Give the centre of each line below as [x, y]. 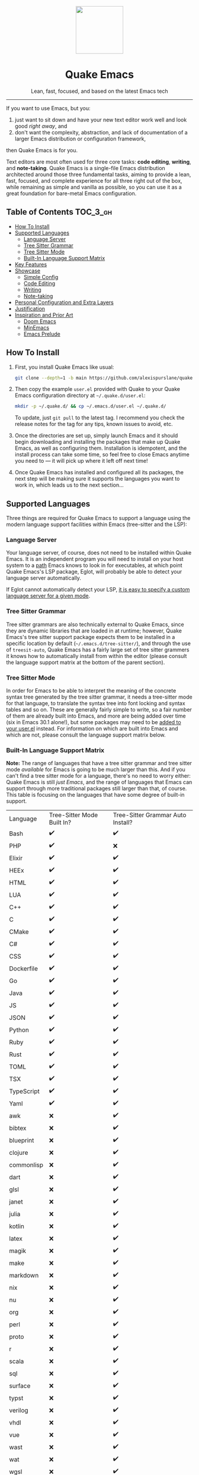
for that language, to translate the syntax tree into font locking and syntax [96, 703]
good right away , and [41, 126]
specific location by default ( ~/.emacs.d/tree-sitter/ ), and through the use [99, 643]
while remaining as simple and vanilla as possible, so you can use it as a [94, 187]
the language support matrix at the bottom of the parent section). [86, 662]
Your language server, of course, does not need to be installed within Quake [99, 553]
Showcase [27, 271]
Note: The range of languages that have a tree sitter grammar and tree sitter [99, 763]
